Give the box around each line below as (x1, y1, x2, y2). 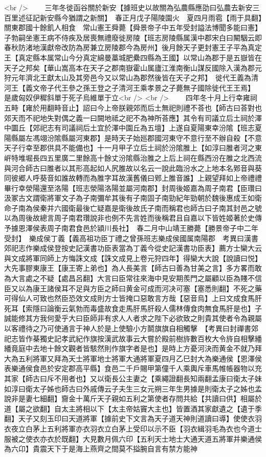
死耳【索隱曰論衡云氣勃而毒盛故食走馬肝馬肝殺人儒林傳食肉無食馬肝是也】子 (4, 302, 262, 313)
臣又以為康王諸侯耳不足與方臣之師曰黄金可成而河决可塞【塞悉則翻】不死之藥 (4, 282, 262, 293)
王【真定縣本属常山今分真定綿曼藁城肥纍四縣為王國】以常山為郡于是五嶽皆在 (4, 52, 262, 62)
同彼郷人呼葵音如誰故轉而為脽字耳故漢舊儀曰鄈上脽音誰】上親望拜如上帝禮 (4, 172, 255, 183)
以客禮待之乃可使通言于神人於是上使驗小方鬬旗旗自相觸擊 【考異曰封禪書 (4, 323, 251, 333)
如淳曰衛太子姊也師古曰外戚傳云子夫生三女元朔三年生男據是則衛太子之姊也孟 (4, 383, 262, 394)
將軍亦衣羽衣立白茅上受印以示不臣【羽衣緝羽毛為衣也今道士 (61, 423, 262, 433)
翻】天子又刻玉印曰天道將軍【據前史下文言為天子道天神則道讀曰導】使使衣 (4, 413, 255, 424)
